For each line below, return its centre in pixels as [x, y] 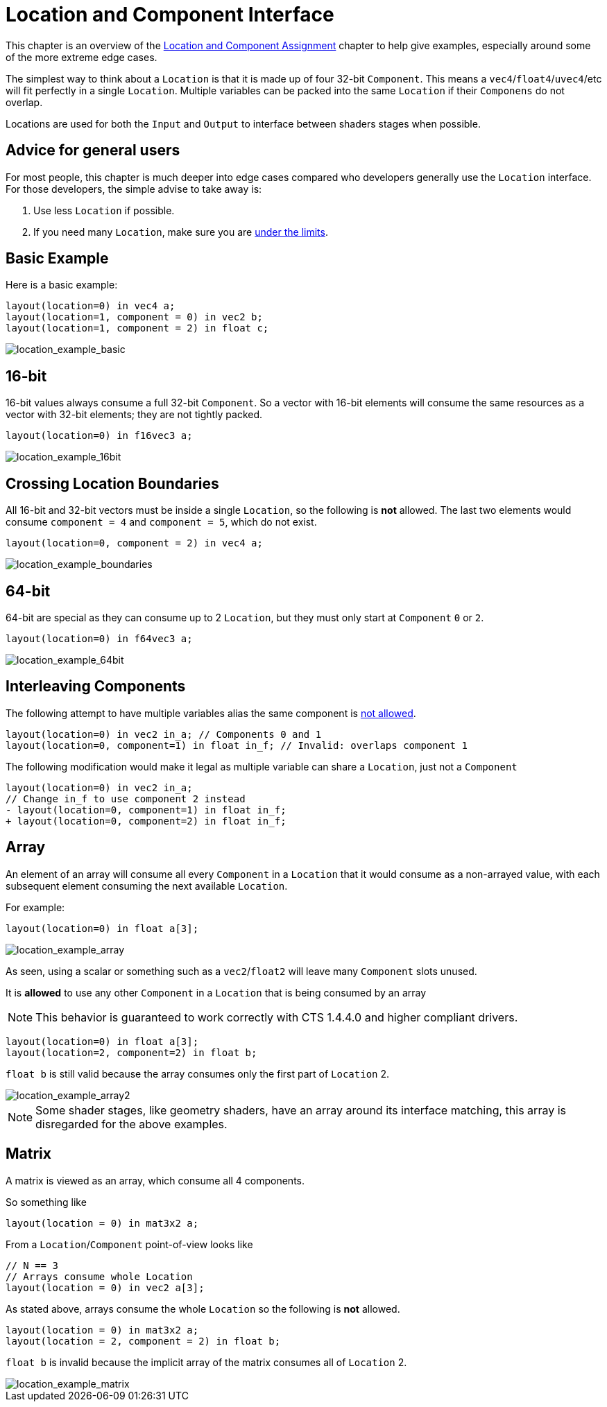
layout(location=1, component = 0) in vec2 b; [134, 317]
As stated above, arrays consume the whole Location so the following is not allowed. [203, 1309]
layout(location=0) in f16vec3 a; [99, 436]
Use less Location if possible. [104, 210]
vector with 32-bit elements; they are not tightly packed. [134, 415]
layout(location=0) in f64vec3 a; [99, 638]
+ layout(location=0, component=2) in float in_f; [146, 821]
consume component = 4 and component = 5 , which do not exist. [161, 522]
